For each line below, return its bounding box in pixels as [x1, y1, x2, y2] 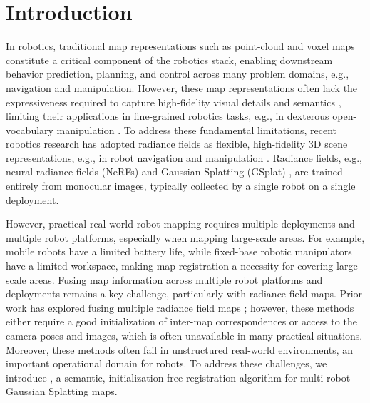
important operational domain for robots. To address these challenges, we [6, 356, 327, 371]
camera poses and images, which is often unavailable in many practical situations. [6, 328, 363, 342]
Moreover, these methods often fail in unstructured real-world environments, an [6, 342, 354, 357]
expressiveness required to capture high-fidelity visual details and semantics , [6, 94, 341, 109]
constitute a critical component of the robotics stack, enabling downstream [6, 52, 333, 67]
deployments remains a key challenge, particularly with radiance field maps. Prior [6, 286, 363, 301]
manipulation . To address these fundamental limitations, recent [56, 122, 337, 137]
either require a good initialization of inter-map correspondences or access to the [6, 314, 357, 329]
